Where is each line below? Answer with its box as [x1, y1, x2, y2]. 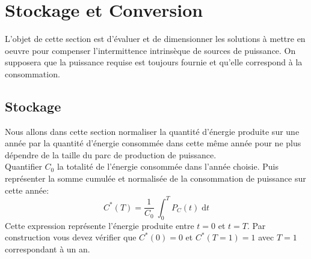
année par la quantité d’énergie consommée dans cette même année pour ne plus [5, 137, 301, 149]
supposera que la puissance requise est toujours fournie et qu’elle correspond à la [5, 56, 303, 68]
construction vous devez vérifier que [5, 231, 137, 243]
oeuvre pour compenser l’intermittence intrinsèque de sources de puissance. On [5, 44, 296, 56]
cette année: [5, 183, 49, 196]
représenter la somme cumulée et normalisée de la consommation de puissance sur [5, 172, 306, 185]
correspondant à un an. [5, 242, 90, 255]
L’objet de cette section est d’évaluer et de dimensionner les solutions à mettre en [5, 32, 306, 45]
